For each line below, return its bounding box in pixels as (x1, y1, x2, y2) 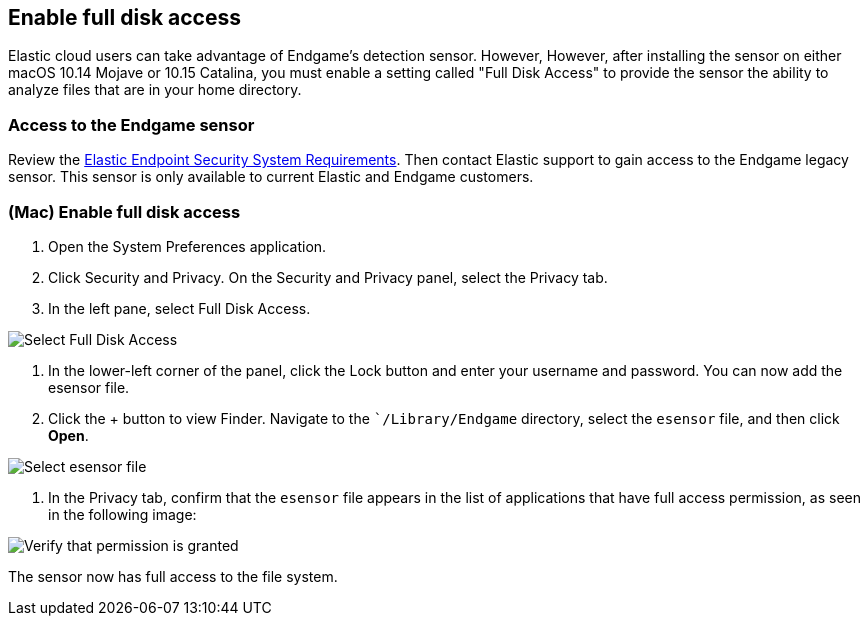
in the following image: (48, 505, 197, 523)
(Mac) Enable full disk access (8, 201, 241, 222)
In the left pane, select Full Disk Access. (48, 299, 311, 317)
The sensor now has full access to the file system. (8, 567, 338, 585)
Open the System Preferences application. (48, 237, 327, 255)
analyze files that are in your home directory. (8, 81, 302, 99)
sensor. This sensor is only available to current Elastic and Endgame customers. (8, 168, 534, 186)
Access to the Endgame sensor (8, 114, 255, 135)
